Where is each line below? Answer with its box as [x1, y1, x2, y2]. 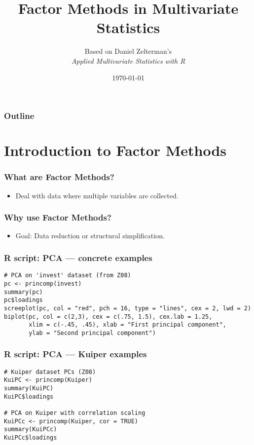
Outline [4, 110, 35, 122]
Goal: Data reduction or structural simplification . [15, 230, 165, 241]
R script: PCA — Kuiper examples [4, 348, 147, 360]
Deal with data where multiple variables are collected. [15, 190, 179, 200]
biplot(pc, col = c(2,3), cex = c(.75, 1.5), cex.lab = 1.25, [4, 313, 213, 320]
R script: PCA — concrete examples [4, 251, 152, 263]
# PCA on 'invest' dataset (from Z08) [4, 272, 131, 279]
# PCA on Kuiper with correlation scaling [4, 409, 145, 416]
